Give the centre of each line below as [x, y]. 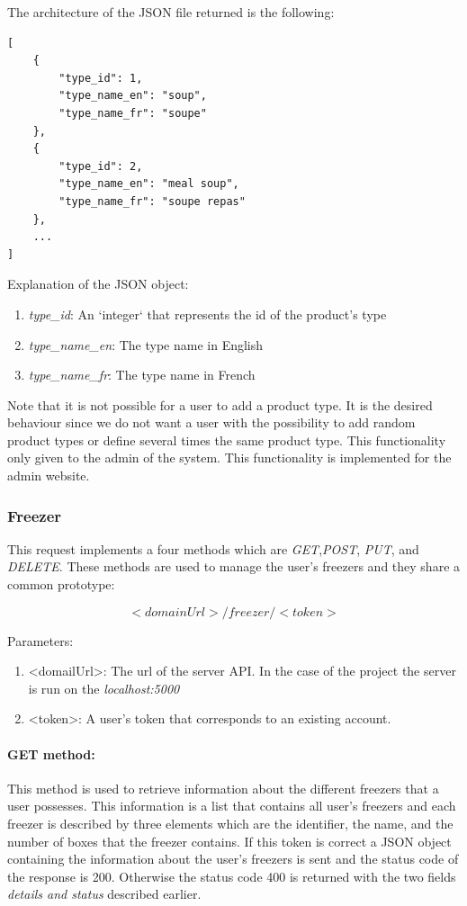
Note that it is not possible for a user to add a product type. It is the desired [220, 404]
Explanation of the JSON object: [98, 284]
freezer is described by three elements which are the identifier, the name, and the [230, 824]
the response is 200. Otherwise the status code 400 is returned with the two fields [232, 876]
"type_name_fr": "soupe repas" [152, 201]
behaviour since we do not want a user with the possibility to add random [211, 422]
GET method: [51, 754]
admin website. [49, 475]
